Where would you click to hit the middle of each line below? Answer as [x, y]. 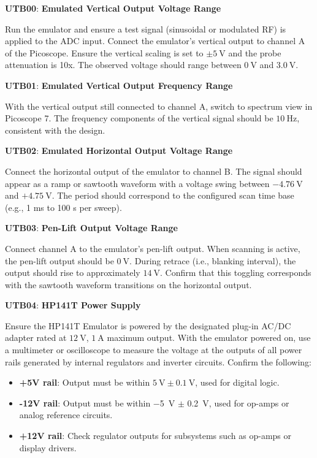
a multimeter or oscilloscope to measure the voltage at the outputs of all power [154, 350]
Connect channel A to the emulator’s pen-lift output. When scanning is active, [153, 248]
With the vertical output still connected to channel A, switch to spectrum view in [159, 106]
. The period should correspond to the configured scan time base [173, 195]
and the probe [255, 52]
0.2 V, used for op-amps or [238, 403]
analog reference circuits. [66, 415]
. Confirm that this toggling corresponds [236, 273]
